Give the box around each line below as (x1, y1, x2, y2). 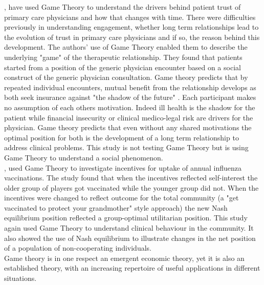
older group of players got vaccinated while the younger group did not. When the (4, 182, 259, 193)
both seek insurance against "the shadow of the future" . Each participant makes (4, 92, 256, 103)
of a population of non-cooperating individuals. (4, 242, 151, 253)
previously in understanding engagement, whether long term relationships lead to (4, 22, 259, 32)
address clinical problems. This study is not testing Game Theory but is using (4, 142, 249, 153)
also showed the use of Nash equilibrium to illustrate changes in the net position (4, 232, 256, 243)
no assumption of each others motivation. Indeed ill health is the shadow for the (4, 101, 255, 112)
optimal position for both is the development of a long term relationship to (4, 132, 239, 142)
